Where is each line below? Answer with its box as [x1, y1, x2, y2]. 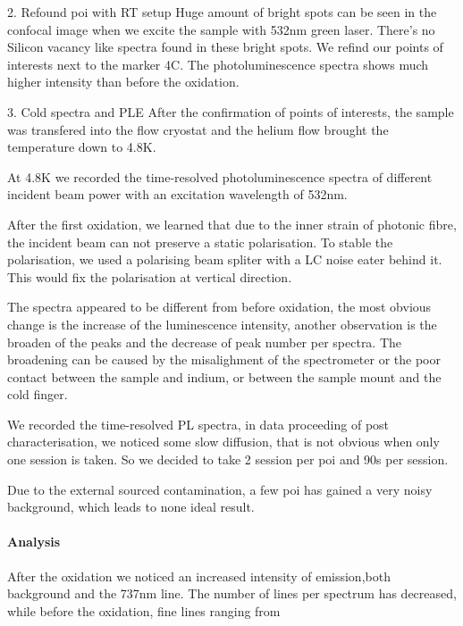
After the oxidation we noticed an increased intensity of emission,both [7, 566, 391, 585]
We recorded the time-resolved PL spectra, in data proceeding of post [7, 414, 390, 433]
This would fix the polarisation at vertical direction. [7, 267, 292, 286]
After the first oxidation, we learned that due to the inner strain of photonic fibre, [7, 214, 457, 233]
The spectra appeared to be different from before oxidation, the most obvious [7, 297, 432, 316]
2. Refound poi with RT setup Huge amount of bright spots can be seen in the [7, 3, 437, 21]
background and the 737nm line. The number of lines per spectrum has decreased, [7, 584, 457, 603]
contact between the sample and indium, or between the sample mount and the [7, 367, 442, 386]
